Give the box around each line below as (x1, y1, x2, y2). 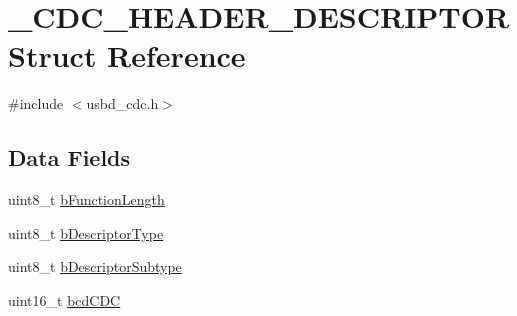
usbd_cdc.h (86, 93, 159, 114)
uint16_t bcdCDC (8, 289, 121, 310)
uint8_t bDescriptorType (8, 222, 164, 243)
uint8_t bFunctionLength (8, 189, 165, 210)
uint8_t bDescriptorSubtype (8, 256, 182, 277)
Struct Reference (8, 35, 246, 76)
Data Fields (8, 142, 131, 173)
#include (8, 93, 64, 114)
